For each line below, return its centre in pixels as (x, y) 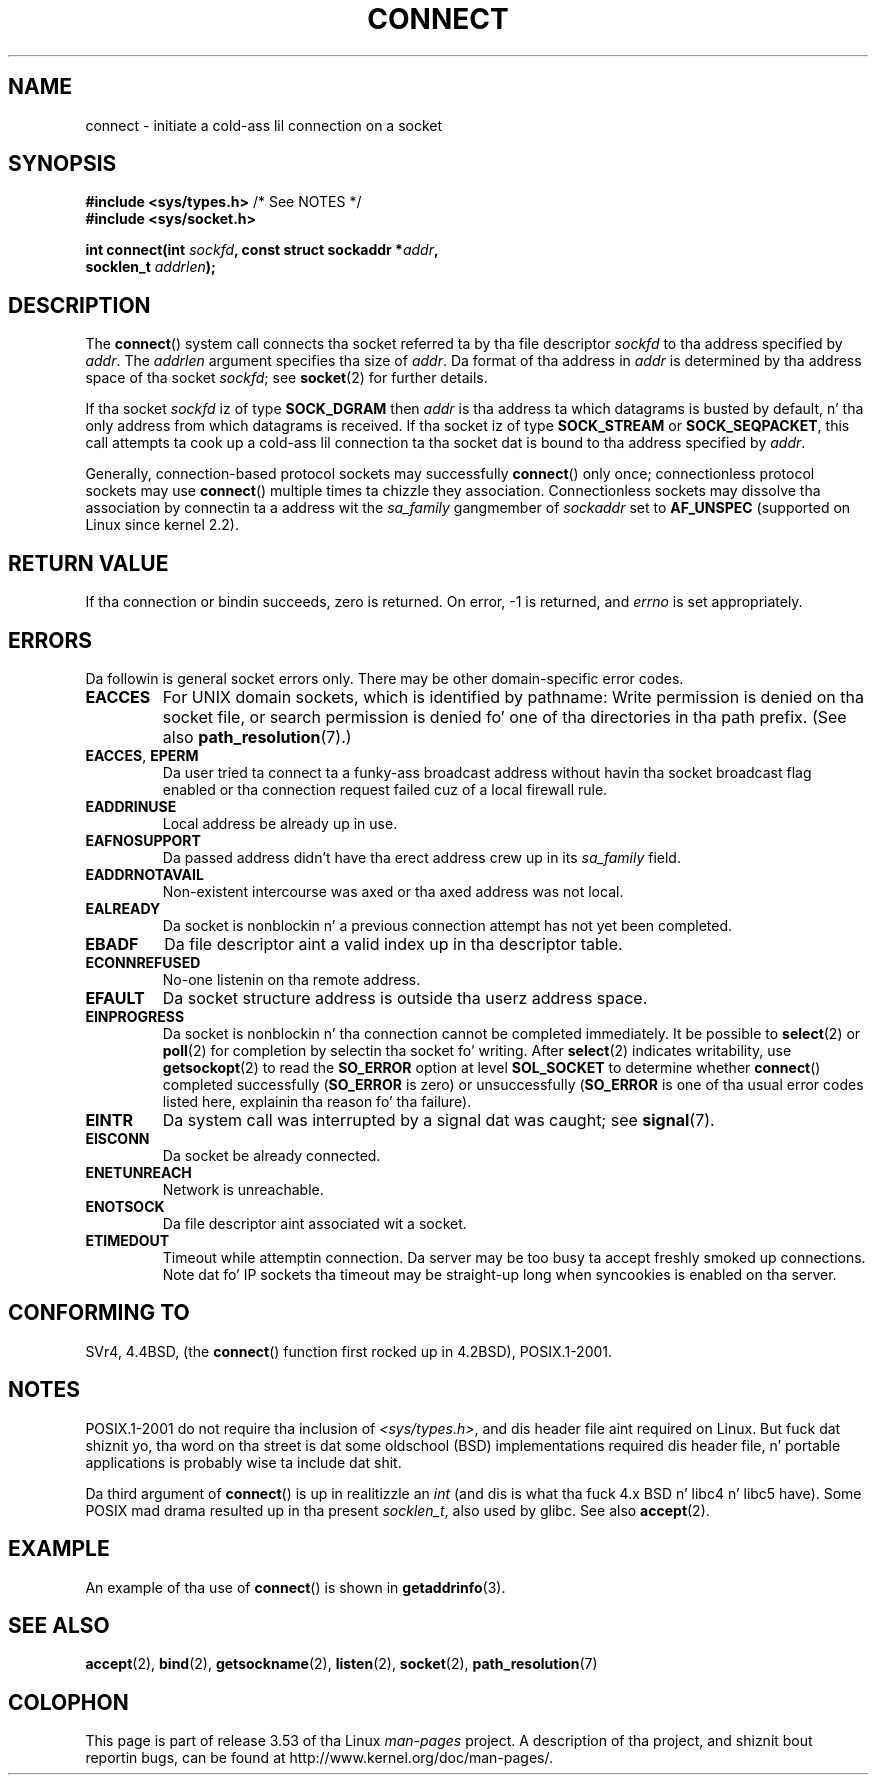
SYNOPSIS (62, 164)
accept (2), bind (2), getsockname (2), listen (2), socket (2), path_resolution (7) (341, 1664)
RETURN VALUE (88, 563)
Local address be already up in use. (280, 823)
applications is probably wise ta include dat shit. (243, 1462)
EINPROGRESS (135, 1016)
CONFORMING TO (99, 1313)
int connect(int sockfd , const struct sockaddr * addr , (262, 250)
